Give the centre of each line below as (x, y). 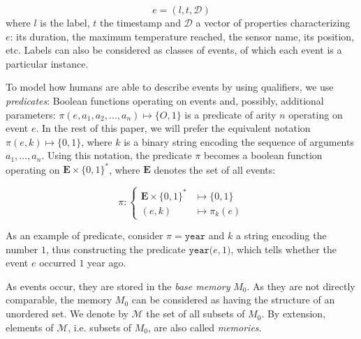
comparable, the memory (59, 300)
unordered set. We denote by (67, 314)
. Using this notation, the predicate (117, 155)
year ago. (107, 263)
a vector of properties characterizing (273, 22)
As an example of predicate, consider (84, 235)
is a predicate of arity (230, 114)
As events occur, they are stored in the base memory (118, 286)
